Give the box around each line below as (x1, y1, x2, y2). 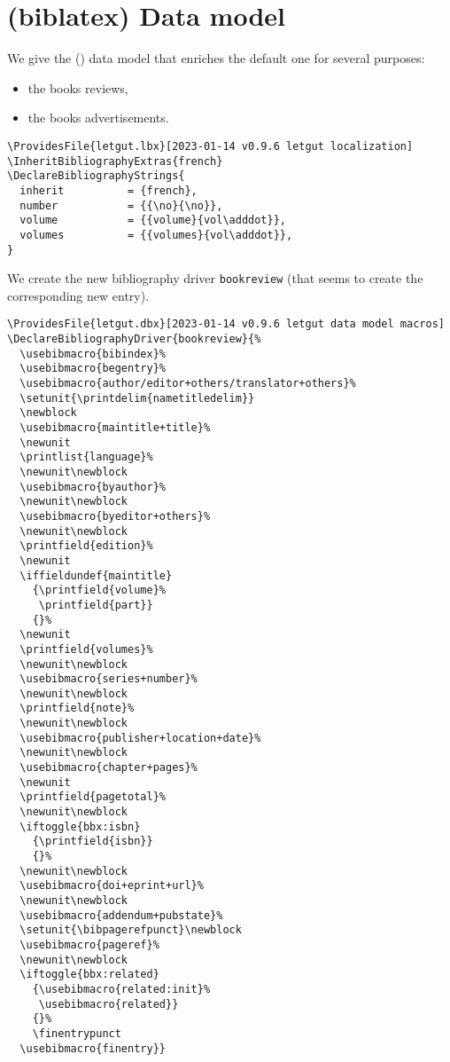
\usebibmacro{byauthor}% (19, 480, 166, 493)
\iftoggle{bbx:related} (19, 968, 159, 981)
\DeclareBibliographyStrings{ (7, 169, 185, 183)
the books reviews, (27, 78, 128, 97)
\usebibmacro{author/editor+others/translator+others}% (19, 377, 356, 390)
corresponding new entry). (7, 286, 150, 304)
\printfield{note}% (19, 702, 135, 715)
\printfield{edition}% (19, 539, 153, 553)
